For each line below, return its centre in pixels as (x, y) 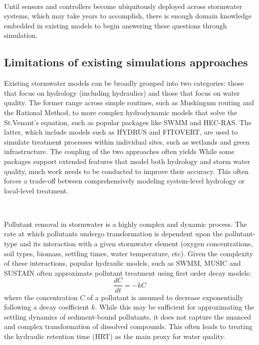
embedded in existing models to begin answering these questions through (116, 25)
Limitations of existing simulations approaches (126, 62)
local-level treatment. (36, 190)
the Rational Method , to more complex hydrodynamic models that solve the (121, 112)
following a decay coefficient (47, 307)
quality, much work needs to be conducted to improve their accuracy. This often (126, 171)
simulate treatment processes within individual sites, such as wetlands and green (127, 141)
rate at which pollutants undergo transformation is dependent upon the (113, 234)
